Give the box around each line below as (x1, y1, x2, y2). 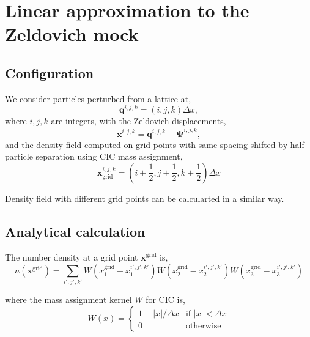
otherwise (185, 322, 221, 331)
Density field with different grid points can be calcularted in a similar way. (5, 191, 284, 204)
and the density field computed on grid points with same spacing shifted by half (5, 138, 304, 150)
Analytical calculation (5, 221, 146, 240)
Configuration (5, 63, 94, 82)
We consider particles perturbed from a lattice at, (5, 92, 191, 105)
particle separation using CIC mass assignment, (5, 150, 183, 163)
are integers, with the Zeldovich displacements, (51, 114, 226, 127)
